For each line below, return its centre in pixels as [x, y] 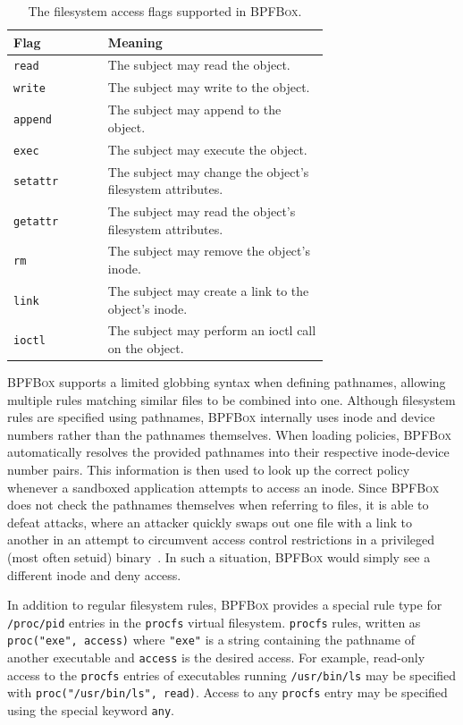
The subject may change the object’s [208, 171]
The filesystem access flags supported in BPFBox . [165, 11]
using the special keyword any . [91, 710]
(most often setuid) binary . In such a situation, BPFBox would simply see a [219, 556]
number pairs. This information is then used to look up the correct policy [209, 469]
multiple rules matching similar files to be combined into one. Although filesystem [231, 399]
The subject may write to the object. [209, 87]
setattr [36, 182]
